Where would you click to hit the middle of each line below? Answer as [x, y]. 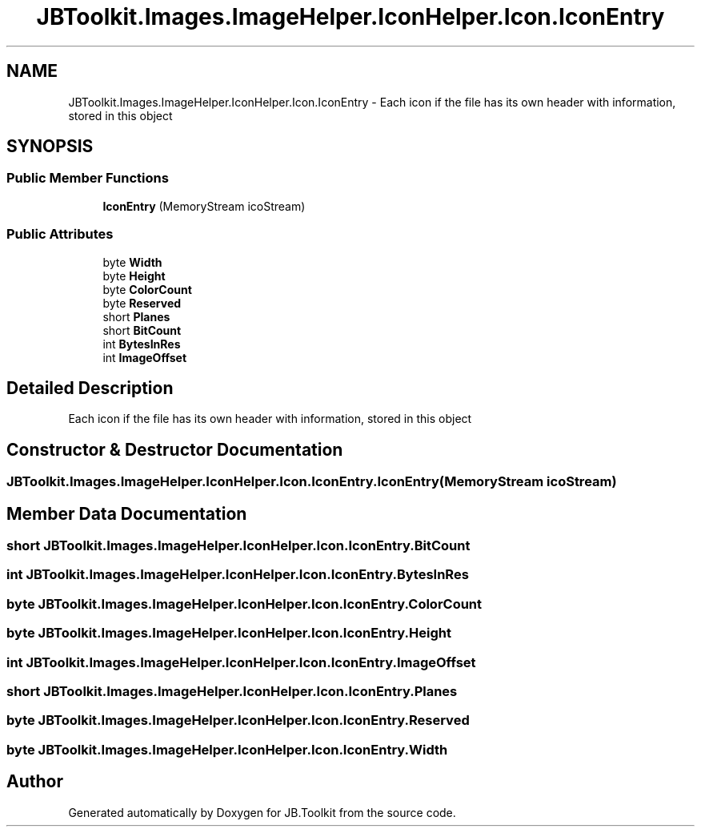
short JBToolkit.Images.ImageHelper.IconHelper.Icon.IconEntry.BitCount [238, 546]
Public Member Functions [88, 178]
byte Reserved [142, 303]
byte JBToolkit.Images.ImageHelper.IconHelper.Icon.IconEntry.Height [229, 633]
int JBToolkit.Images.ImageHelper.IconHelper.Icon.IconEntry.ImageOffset [241, 662]
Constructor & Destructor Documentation [175, 449]
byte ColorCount [147, 289]
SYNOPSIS [50, 147]
